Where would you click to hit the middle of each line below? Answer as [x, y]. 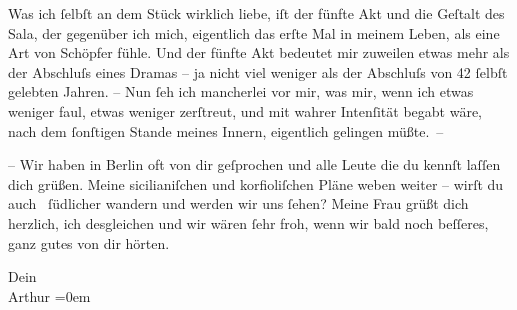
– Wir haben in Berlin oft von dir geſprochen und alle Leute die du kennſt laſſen [254, 164]
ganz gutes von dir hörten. [89, 242]
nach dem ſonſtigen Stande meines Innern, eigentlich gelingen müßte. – [226, 130]
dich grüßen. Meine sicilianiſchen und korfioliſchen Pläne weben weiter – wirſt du [256, 183]
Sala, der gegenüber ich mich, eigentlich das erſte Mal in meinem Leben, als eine [254, 32]
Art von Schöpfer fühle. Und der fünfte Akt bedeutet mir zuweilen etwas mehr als [259, 52]
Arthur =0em [49, 295]
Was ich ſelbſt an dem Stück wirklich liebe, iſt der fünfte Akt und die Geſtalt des [256, 13]
